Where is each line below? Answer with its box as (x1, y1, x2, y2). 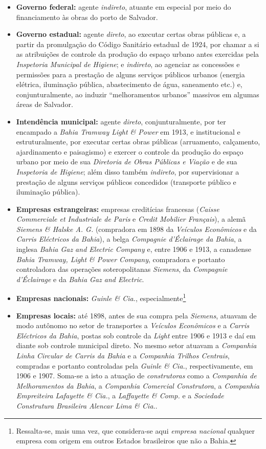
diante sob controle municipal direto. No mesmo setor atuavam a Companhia (16, 340, 257, 351)
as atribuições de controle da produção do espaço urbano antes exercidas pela (16, 49, 259, 59)
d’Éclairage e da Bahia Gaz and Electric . (16, 273, 144, 284)
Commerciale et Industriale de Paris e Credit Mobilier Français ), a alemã (16, 213, 246, 224)
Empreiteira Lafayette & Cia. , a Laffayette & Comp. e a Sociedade (16, 390, 224, 401)
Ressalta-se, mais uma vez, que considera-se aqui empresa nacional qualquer (16, 425, 255, 436)
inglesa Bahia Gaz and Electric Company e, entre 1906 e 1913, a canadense (16, 244, 251, 254)
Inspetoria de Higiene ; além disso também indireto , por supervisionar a (16, 166, 239, 177)
